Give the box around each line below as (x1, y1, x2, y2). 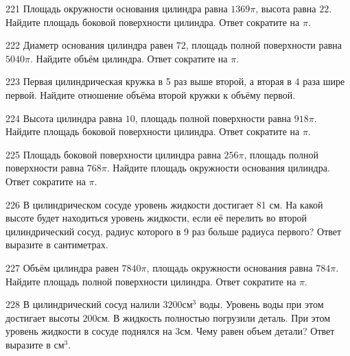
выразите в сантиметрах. (5, 237, 108, 252)
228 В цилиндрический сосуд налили (5, 297, 160, 311)
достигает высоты (5, 310, 80, 324)
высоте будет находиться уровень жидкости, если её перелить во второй (5, 211, 307, 225)
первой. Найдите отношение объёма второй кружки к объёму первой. (5, 87, 296, 102)
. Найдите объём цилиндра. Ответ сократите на (30, 51, 228, 65)
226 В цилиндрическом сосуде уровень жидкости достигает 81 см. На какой (5, 197, 323, 211)
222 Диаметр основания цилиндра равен (5, 38, 174, 52)
